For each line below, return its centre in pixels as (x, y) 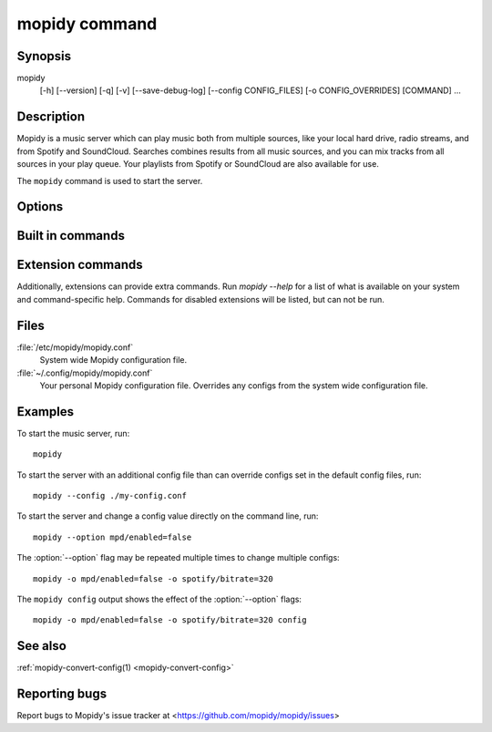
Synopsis (44, 56)
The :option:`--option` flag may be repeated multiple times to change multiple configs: (179, 558)
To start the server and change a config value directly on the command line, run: (168, 516)
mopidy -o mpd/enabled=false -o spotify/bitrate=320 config (170, 620)
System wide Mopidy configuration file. (113, 360)
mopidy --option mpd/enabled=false (113, 537)
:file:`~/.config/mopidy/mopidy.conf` (85, 373)
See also (42, 646)
